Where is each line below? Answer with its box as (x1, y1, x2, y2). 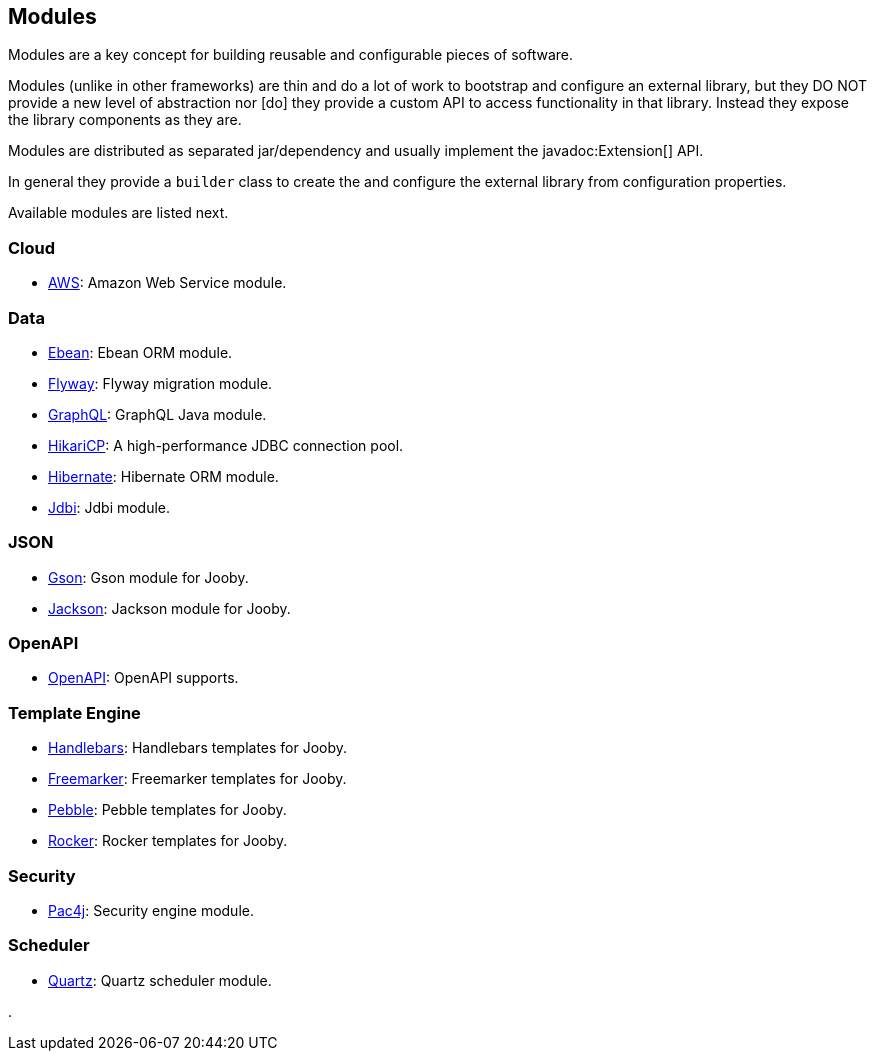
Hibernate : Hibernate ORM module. (48, 467, 279, 485)
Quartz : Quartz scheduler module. (48, 971, 272, 989)
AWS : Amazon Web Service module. (48, 274, 287, 292)
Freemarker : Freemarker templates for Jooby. (48, 770, 347, 788)
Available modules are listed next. (8, 204, 229, 222)
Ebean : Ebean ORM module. (48, 343, 233, 361)
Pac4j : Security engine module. (48, 901, 254, 919)
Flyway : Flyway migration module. (48, 374, 273, 392)
